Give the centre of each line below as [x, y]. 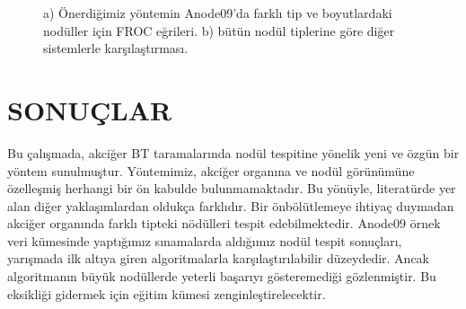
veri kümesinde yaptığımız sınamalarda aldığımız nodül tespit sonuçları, [205, 240]
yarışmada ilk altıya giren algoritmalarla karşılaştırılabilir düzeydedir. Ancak [219, 258]
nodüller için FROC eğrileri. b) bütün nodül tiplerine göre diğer [219, 30]
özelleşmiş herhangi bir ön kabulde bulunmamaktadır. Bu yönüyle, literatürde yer [232, 188]
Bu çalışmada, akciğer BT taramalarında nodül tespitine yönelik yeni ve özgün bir [233, 152]
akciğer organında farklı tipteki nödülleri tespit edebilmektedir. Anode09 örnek [224, 223]
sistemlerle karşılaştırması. [116, 48]
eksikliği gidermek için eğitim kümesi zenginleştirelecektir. [167, 293]
